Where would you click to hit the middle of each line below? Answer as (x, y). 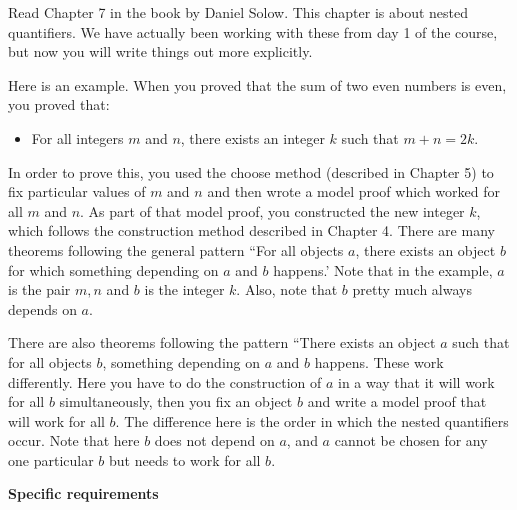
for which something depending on (113, 269)
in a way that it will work (416, 381)
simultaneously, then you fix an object (176, 401)
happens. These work (379, 361)
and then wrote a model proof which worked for (354, 191)
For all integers (77, 137)
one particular (51, 459)
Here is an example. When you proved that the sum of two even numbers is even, (257, 84)
